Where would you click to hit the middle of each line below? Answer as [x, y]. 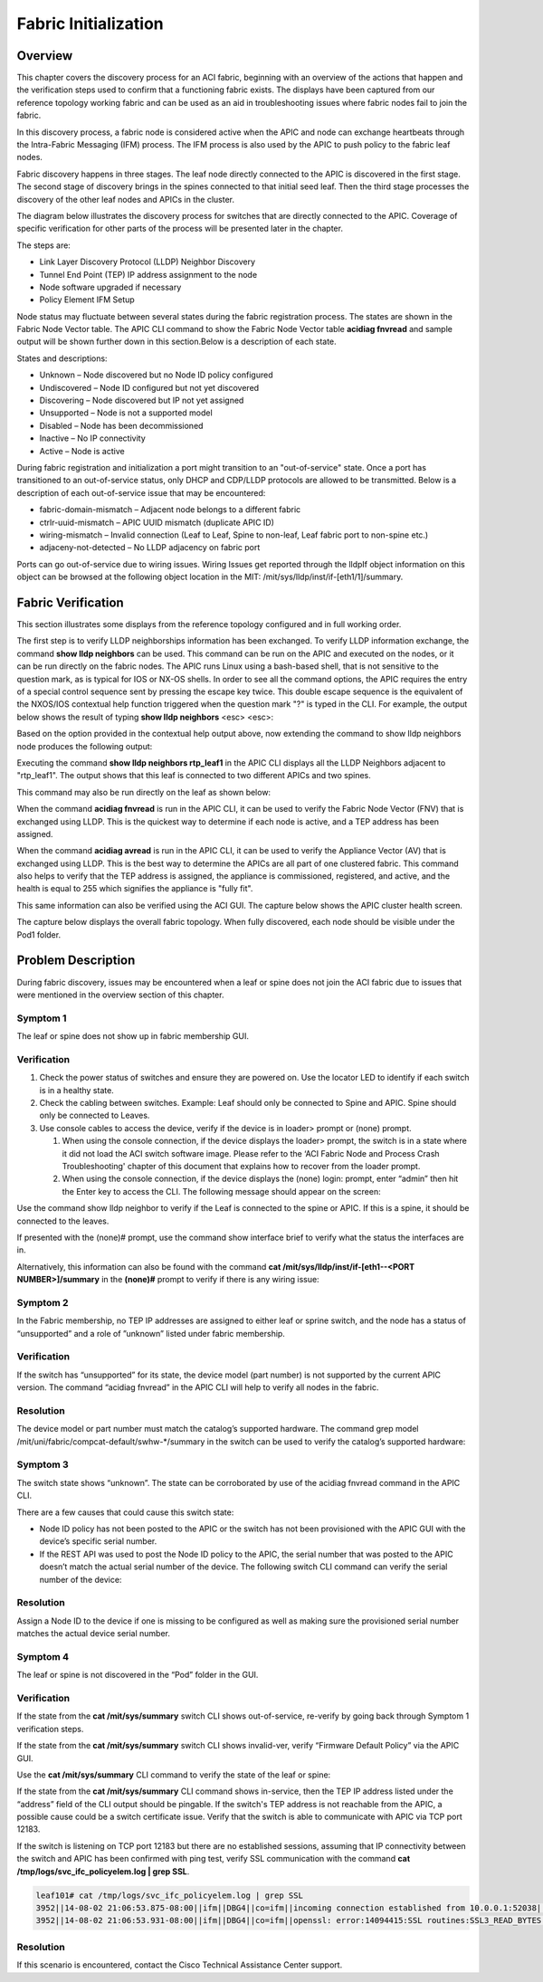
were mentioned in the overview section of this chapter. [120, 995]
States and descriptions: [62, 358]
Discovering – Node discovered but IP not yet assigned [142, 400]
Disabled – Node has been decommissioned [121, 425]
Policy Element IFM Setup [87, 300]
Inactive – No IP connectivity [93, 438]
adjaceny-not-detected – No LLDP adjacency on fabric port [150, 548]
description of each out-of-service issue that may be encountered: [141, 492]
